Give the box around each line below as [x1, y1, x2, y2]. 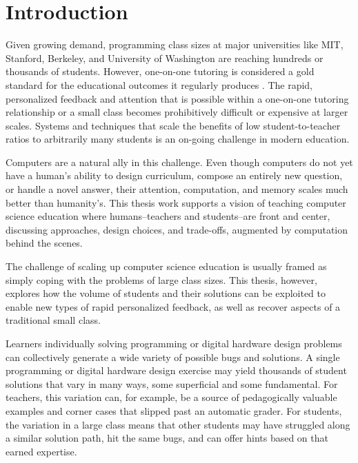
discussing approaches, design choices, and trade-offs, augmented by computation [6, 222, 348, 236]
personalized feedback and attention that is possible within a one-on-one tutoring [6, 91, 349, 105]
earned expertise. [6, 444, 77, 458]
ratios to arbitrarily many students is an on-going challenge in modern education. [6, 132, 350, 146]
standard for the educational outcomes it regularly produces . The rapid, [6, 77, 313, 92]
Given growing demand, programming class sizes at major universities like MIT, [6, 37, 344, 52]
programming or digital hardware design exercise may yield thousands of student [6, 363, 347, 378]
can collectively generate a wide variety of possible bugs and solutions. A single [6, 349, 340, 364]
